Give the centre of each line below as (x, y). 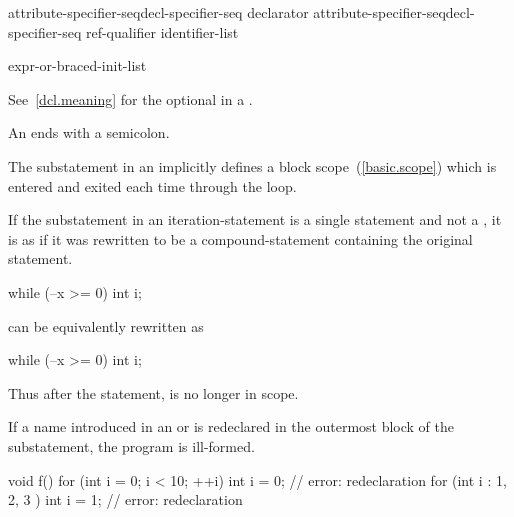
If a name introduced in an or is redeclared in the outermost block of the (231, 426)
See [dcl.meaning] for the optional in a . (130, 98)
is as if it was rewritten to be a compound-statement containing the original (240, 238)
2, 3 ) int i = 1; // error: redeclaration (125, 499)
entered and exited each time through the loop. (152, 185)
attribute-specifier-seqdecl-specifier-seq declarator (158, 12)
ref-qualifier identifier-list (162, 31)
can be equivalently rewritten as (106, 325)
